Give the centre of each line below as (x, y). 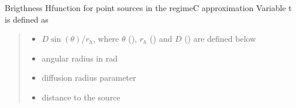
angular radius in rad (80, 58)
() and (161, 39)
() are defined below (220, 39)
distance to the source (81, 97)
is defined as (27, 19)
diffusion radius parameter (89, 78)
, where (106, 39)
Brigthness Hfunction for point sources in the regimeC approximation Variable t (148, 8)
